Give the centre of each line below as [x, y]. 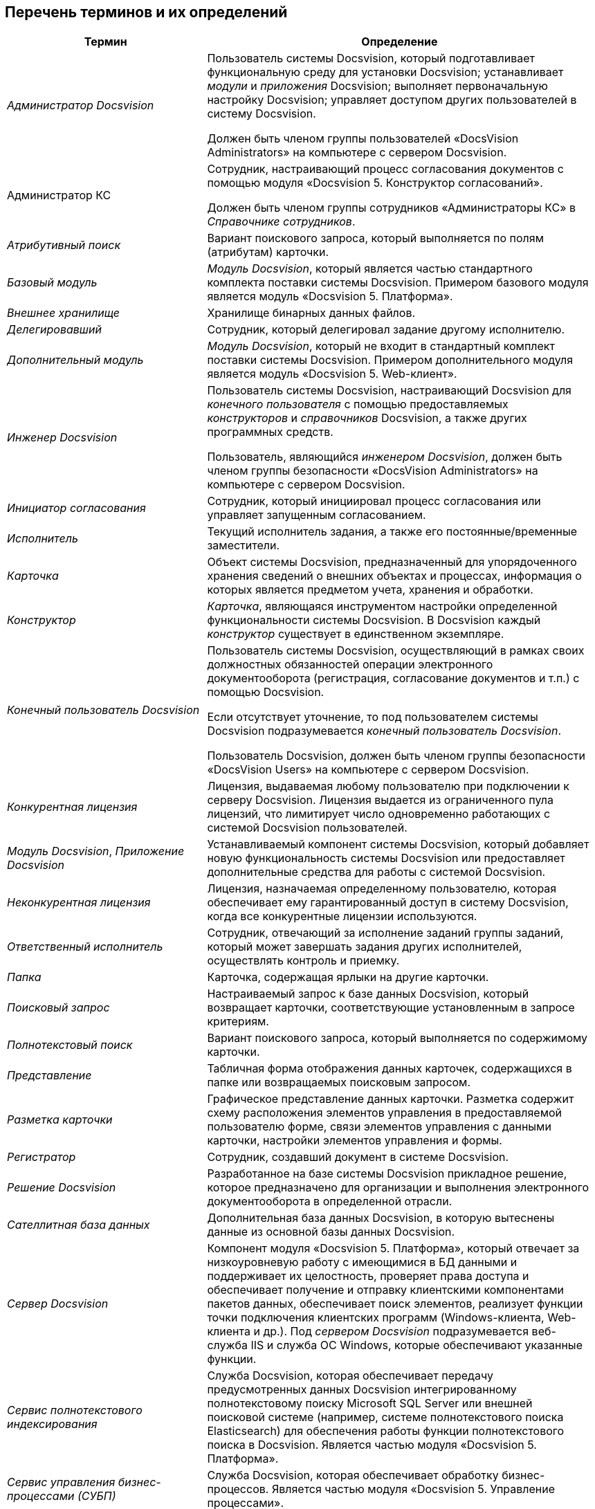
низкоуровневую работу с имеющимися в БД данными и [362, 1262]
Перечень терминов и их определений [146, 12]
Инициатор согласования [76, 508]
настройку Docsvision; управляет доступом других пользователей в [392, 100]
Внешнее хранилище [64, 313]
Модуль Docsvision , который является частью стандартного [370, 269]
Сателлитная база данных [79, 1225]
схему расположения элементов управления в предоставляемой [385, 1113]
